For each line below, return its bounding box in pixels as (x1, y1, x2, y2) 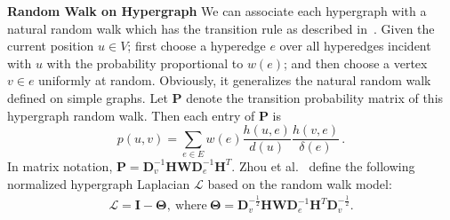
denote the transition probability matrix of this (186, 88, 444, 106)
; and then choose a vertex (283, 53, 428, 72)
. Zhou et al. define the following (231, 156, 415, 175)
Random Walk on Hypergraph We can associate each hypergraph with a (7, 2, 427, 20)
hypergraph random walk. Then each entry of (7, 106, 255, 124)
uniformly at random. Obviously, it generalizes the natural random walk (38, 71, 431, 90)
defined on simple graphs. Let (7, 88, 168, 106)
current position (7, 36, 94, 55)
